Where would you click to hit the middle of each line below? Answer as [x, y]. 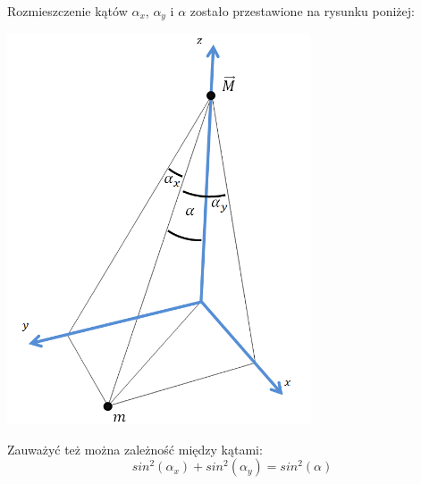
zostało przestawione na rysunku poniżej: [302, 11]
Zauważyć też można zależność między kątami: [135, 449]
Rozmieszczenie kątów [67, 11]
